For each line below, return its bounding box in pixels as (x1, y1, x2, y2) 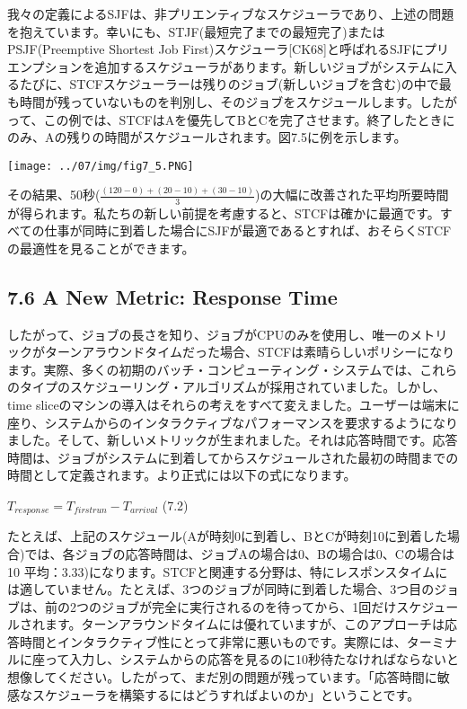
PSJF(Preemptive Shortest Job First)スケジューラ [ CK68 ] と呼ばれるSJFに (7, 40, 425, 58)
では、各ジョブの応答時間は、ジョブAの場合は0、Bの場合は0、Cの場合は (24, 544, 454, 563)
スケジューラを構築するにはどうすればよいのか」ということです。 (31, 685, 420, 704)
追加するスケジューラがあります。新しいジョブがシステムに (94, 57, 445, 75)
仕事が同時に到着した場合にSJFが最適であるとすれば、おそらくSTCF (44, 221, 452, 240)
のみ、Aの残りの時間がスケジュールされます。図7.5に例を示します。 (7, 128, 407, 146)
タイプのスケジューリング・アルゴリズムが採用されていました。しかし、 (19, 377, 446, 396)
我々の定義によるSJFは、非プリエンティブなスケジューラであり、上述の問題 (7, 4, 454, 22)
